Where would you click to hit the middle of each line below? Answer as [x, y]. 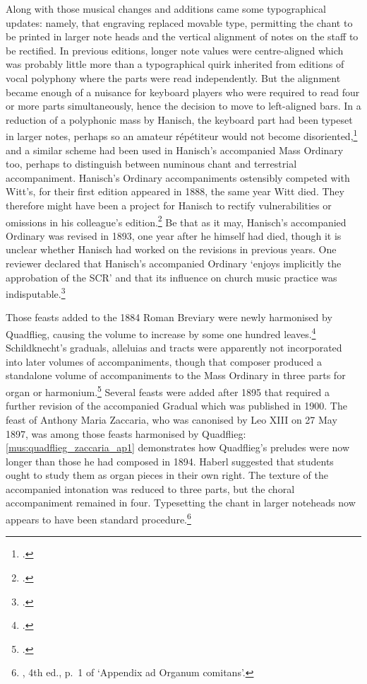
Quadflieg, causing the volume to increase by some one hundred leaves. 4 [161, 333]
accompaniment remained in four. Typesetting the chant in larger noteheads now [181, 503]
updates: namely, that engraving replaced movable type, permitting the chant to [179, 22]
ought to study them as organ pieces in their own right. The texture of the [167, 475]
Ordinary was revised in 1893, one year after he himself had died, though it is [174, 235]
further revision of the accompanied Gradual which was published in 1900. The [176, 406]
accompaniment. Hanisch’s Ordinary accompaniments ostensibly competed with [178, 177]
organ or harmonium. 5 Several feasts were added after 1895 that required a [168, 391]
